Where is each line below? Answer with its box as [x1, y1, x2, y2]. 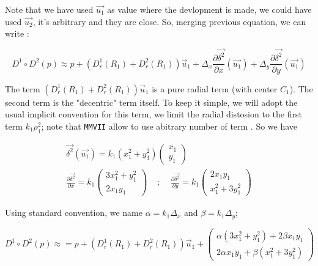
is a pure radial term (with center [152, 82, 278, 95]
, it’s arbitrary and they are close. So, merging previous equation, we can [32, 15, 306, 28]
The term [5, 82, 40, 95]
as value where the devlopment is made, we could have [107, 3, 312, 15]
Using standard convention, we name [5, 206, 142, 219]
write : [5, 27, 29, 40]
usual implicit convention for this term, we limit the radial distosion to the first [5, 108, 302, 120]
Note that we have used [5, 3, 94, 15]
